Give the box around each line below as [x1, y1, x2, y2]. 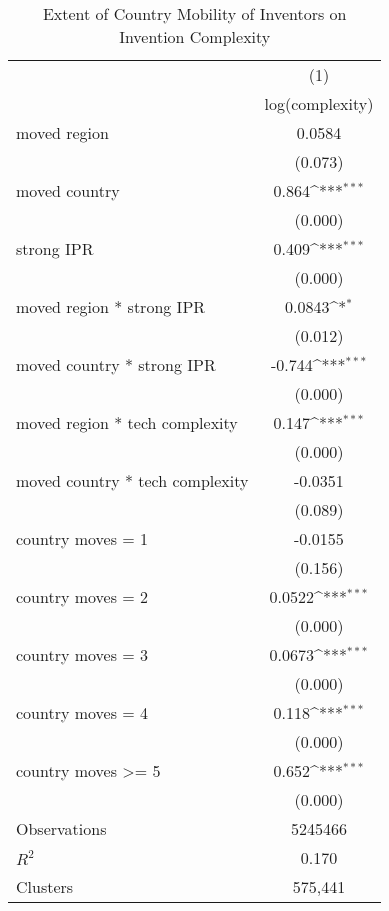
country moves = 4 [16, 701, 149, 724]
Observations [16, 817, 107, 840]
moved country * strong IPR [16, 353, 216, 376]
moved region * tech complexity [16, 411, 238, 434]
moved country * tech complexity [16, 469, 249, 492]
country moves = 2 [16, 585, 149, 608]
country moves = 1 [16, 527, 149, 550]
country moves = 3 [16, 643, 149, 666]
